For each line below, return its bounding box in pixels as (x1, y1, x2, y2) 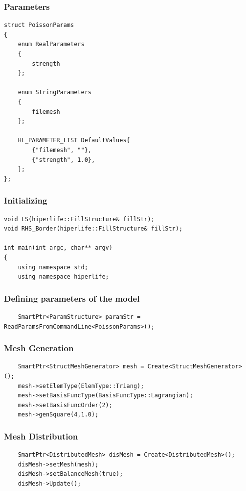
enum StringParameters (18, 89, 91, 96)
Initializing (4, 194, 47, 207)
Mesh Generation (4, 342, 74, 354)
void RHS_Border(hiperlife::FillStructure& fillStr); (4, 225, 183, 233)
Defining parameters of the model (4, 292, 140, 304)
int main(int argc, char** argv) (4, 244, 112, 252)
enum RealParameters (18, 41, 85, 48)
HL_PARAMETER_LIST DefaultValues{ (18, 137, 130, 144)
